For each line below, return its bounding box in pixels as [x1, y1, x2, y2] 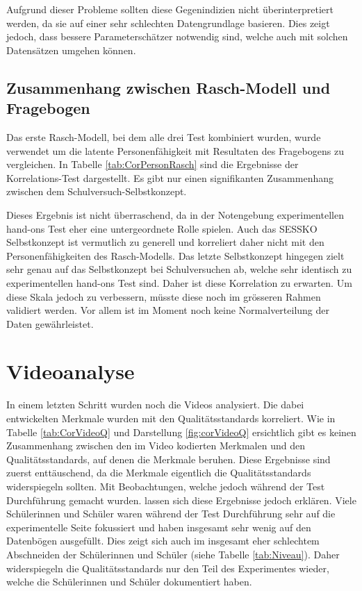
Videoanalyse [6, 357, 135, 385]
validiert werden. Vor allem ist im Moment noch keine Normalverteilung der [6, 303, 330, 317]
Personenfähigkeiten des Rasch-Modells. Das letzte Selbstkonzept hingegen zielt [6, 248, 345, 263]
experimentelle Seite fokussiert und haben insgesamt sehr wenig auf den [6, 519, 311, 534]
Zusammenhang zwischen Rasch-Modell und [6, 76, 331, 98]
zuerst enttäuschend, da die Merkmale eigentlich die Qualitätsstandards [6, 465, 311, 480]
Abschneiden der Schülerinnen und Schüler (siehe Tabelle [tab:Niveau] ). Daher [6, 547, 340, 561]
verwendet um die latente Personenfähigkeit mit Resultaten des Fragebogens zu [6, 143, 344, 158]
